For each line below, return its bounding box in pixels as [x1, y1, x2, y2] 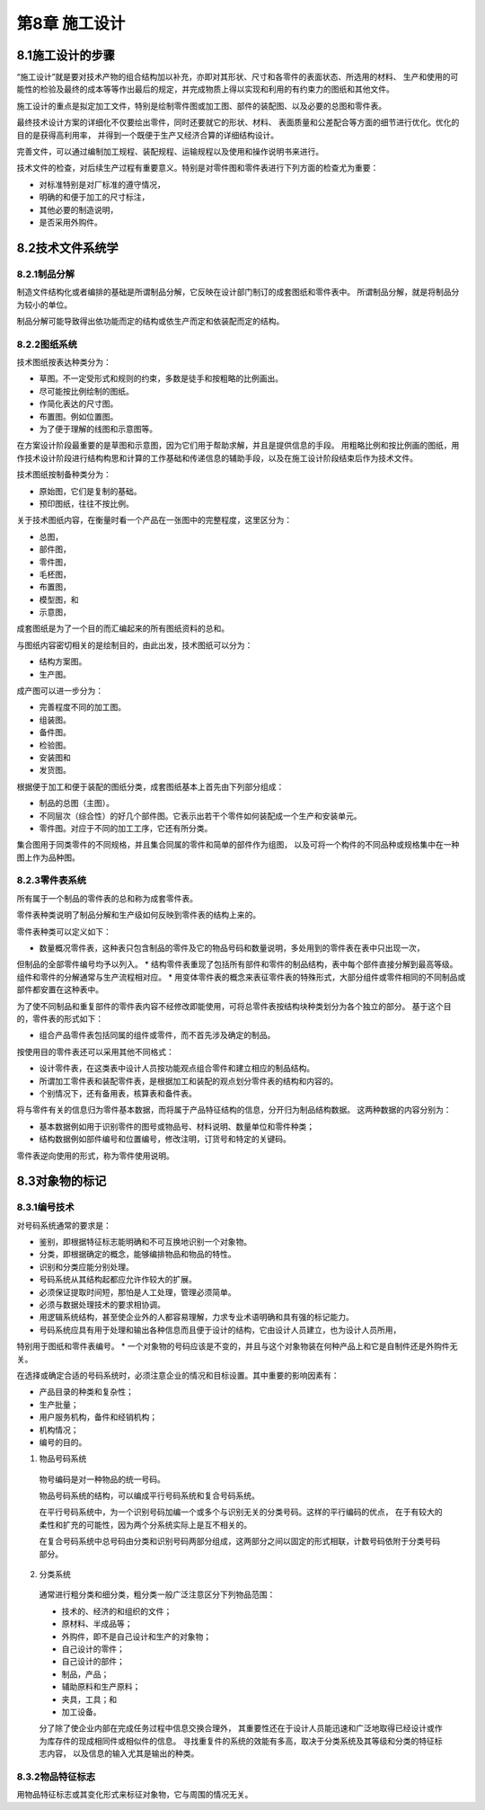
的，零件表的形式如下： [16, 1013, 103, 1024]
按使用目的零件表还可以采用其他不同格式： [16, 1046, 174, 1057]
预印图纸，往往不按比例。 [39, 498, 134, 509]
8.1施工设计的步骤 [16, 48, 116, 63]
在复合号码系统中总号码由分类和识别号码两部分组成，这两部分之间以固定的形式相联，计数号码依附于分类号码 [39, 1536, 440, 1547]
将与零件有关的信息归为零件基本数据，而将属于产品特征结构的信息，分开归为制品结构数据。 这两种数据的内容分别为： [16, 1105, 452, 1115]
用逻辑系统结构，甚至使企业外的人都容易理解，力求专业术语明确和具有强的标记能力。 [39, 1312, 354, 1323]
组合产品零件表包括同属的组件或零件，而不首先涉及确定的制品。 [39, 1030, 276, 1041]
